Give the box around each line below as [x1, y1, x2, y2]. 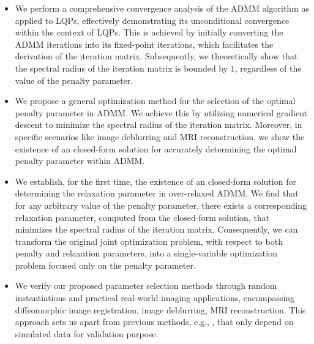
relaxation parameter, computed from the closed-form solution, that [15, 211, 270, 223]
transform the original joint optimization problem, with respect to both [15, 234, 283, 247]
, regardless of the [234, 61, 302, 74]
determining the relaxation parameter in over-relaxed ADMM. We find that [15, 187, 299, 200]
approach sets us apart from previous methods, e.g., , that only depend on [15, 315, 294, 328]
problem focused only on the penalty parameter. [15, 258, 196, 271]
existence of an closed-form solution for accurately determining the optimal [15, 142, 297, 155]
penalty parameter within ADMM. [15, 154, 145, 167]
